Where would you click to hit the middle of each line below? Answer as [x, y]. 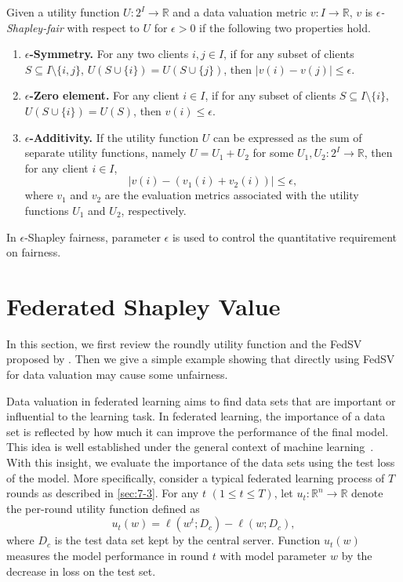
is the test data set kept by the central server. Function [187, 540]
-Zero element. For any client [104, 95]
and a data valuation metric [240, 12]
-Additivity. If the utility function [114, 137]
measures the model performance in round [108, 555]
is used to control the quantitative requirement [285, 236]
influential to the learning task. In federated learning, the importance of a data [196, 416]
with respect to [103, 27]
